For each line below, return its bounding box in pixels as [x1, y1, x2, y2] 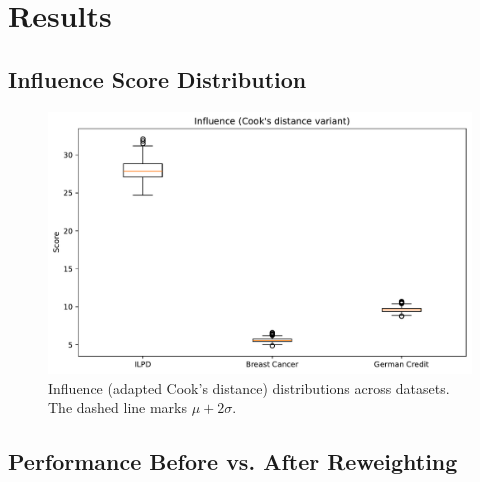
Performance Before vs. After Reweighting [8, 446, 458, 477]
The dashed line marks [48, 397, 188, 418]
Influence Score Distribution [8, 63, 307, 94]
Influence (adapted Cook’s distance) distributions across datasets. [48, 377, 450, 398]
